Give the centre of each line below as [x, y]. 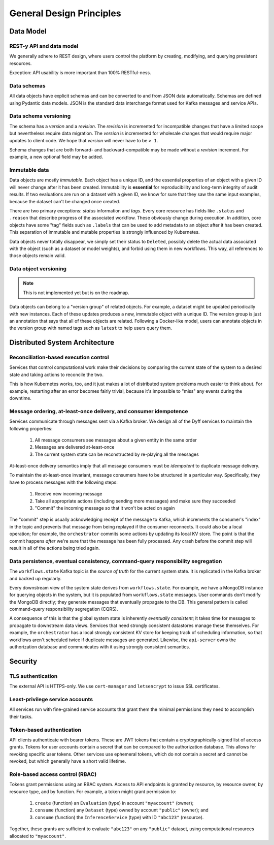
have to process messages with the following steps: [63, 482]
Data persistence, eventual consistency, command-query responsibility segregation [116, 561]
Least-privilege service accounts [51, 699]
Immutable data [29, 170]
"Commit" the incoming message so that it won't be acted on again [105, 508]
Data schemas [27, 85]
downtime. [20, 398]
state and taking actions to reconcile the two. [57, 374]
